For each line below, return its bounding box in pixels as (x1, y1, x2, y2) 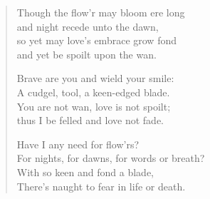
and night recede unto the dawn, (16, 19, 159, 34)
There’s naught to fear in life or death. (16, 178, 186, 193)
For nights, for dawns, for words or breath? (16, 150, 205, 165)
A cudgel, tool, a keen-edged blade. (16, 84, 170, 99)
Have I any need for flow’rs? (16, 136, 140, 151)
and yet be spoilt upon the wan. (16, 46, 157, 61)
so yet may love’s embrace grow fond (16, 33, 177, 48)
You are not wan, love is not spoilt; (16, 98, 171, 113)
